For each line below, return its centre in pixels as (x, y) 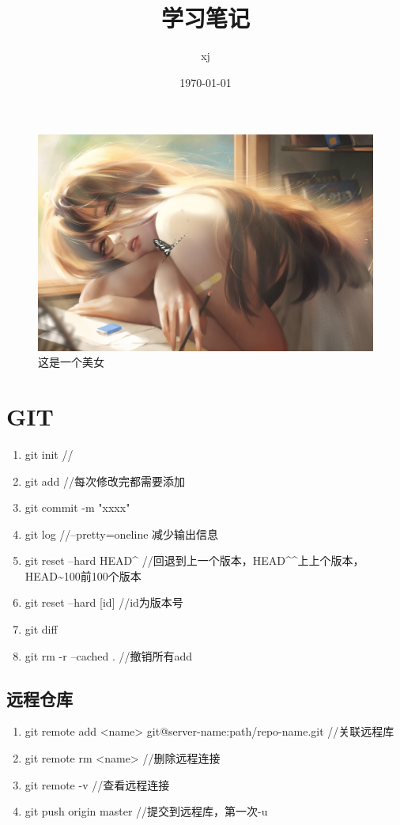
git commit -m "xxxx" (77, 507)
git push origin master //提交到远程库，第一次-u (146, 811)
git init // (49, 454)
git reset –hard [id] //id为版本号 (104, 602)
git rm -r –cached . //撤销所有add (109, 655)
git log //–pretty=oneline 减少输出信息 (122, 534)
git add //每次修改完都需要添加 (105, 481)
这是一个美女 (71, 362)
